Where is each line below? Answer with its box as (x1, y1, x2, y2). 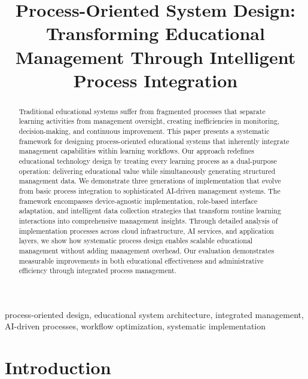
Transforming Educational (46, 21, 265, 45)
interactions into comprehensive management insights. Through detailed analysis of (19, 215, 278, 225)
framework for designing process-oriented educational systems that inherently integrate (19, 136, 289, 146)
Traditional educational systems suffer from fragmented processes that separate (19, 106, 266, 116)
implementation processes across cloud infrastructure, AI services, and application (19, 225, 274, 236)
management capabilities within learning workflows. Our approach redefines (19, 146, 254, 156)
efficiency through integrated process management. (19, 265, 176, 276)
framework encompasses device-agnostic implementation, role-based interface (19, 195, 258, 206)
